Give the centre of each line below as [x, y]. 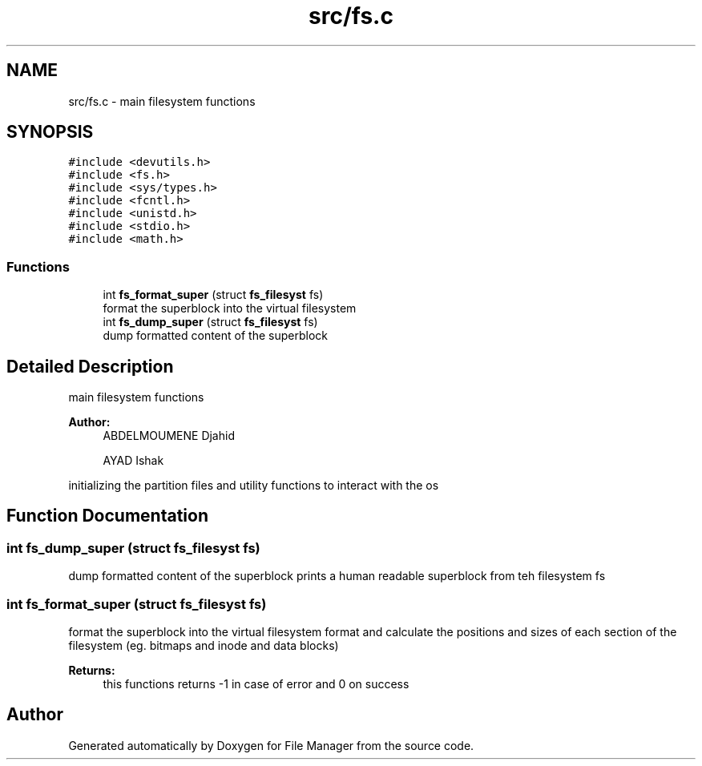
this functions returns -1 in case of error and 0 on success [256, 684]
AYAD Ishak [133, 461]
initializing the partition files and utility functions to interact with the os [254, 486]
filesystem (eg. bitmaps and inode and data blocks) [204, 645]
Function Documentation [107, 516]
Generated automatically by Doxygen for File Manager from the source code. [271, 745]
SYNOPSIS [50, 132]
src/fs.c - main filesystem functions [162, 101]
